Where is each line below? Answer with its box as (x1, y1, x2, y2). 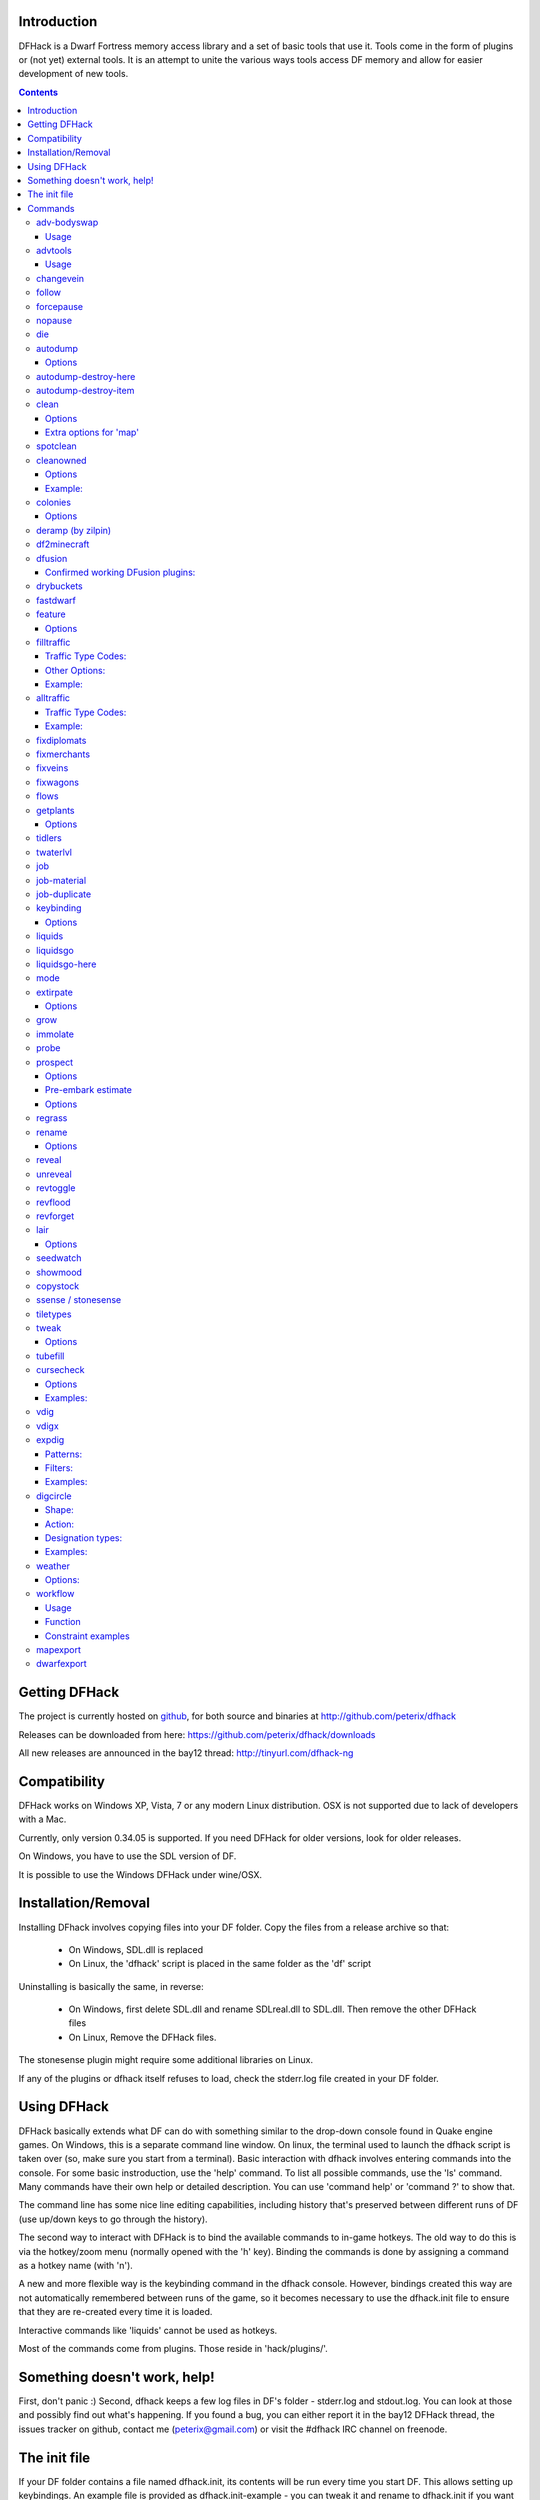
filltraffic (36, 636, 71, 648)
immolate (36, 1028, 75, 1040)
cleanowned (36, 454, 87, 466)
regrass (36, 1112, 68, 1124)
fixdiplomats (36, 734, 87, 746)
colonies (36, 496, 72, 509)
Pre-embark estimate (45, 1084, 132, 1096)
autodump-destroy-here (36, 370, 136, 382)
